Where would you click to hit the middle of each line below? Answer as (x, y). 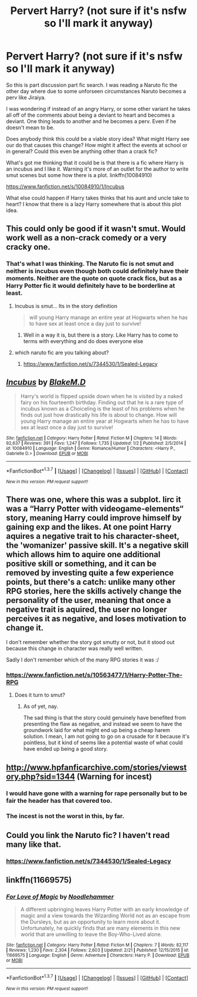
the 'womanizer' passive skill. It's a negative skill (97, 546)
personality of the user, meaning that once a (89, 600)
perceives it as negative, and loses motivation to (96, 619)
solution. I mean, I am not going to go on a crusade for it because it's (106, 737)
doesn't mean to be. (30, 127)
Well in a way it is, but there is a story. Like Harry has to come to (101, 335)
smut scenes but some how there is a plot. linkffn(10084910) (79, 175)
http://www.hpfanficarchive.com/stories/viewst (96, 767)
